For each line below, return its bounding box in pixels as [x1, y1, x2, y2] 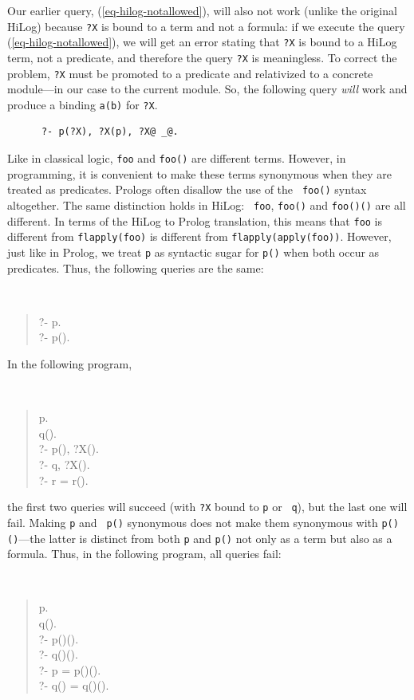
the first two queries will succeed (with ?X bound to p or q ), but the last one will [7, 498, 408, 515]
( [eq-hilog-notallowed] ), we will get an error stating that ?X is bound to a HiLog [7, 33, 397, 50]
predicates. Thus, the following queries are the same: [7, 259, 264, 276]
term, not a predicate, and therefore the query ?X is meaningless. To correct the [7, 49, 397, 65]
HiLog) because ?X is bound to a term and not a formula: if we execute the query [7, 18, 405, 34]
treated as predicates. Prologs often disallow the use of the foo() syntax [7, 181, 367, 198]
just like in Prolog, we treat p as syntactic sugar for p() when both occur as [7, 243, 380, 260]
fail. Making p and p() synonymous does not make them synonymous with [7, 513, 378, 530]
